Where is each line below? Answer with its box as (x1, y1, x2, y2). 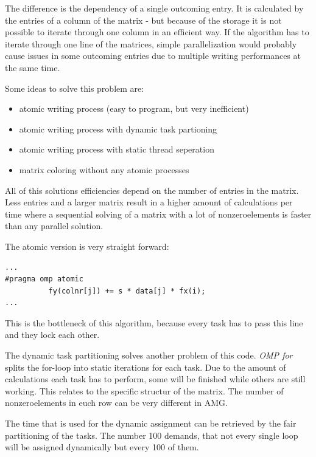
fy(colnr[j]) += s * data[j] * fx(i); (48, 286, 206, 295)
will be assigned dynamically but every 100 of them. (5, 441, 199, 453)
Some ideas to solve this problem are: (5, 81, 144, 94)
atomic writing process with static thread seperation (19, 143, 214, 156)
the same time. (5, 61, 60, 74)
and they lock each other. (5, 328, 100, 341)
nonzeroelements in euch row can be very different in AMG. (5, 396, 228, 409)
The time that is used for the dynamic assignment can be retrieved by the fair (5, 417, 297, 430)
